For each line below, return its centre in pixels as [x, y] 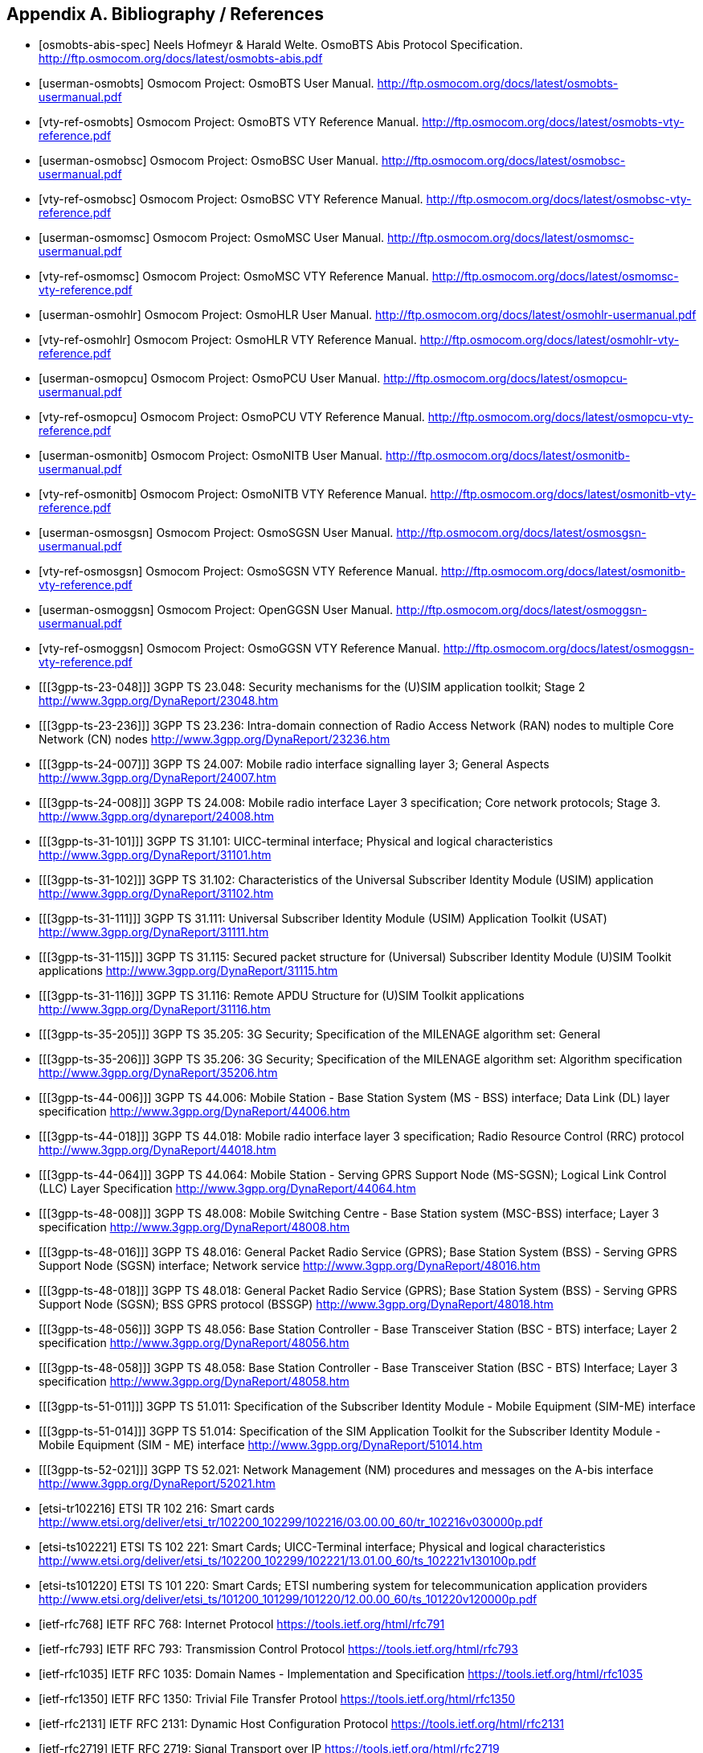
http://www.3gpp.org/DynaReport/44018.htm [157, 1150]
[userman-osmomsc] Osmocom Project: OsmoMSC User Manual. [212, 238]
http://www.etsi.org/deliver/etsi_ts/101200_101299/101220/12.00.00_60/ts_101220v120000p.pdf [288, 1599]
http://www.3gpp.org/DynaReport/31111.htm [154, 932]
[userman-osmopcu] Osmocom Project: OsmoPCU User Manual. [210, 379]
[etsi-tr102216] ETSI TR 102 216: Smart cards [157, 1509]
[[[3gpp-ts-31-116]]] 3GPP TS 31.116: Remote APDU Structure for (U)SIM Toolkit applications [282, 996]
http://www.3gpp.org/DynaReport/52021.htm [157, 1484]
